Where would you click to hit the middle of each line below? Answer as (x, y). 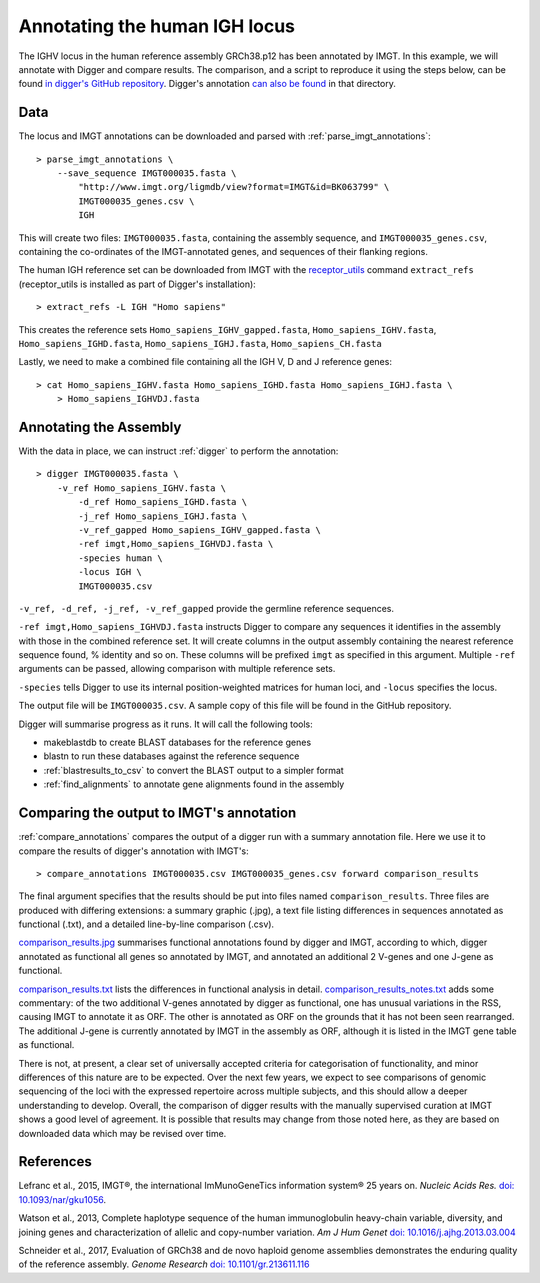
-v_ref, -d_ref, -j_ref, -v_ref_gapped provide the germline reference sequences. (206, 608)
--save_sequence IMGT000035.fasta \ (146, 173)
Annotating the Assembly (100, 426)
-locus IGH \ (110, 572)
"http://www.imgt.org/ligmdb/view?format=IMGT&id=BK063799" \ (234, 187)
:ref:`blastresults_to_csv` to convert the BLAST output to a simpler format (193, 770)
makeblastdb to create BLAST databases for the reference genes (177, 742)
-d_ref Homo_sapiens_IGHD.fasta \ (163, 502)
